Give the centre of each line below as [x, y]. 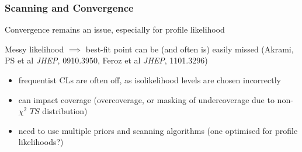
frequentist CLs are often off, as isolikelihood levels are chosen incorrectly [150, 80]
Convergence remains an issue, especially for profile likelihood [115, 29]
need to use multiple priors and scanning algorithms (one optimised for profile [158, 130]
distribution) [65, 111]
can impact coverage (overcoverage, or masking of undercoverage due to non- [156, 99]
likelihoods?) [41, 142]
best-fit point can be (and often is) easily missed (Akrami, [190, 49]
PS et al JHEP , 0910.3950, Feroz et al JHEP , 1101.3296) [106, 60]
